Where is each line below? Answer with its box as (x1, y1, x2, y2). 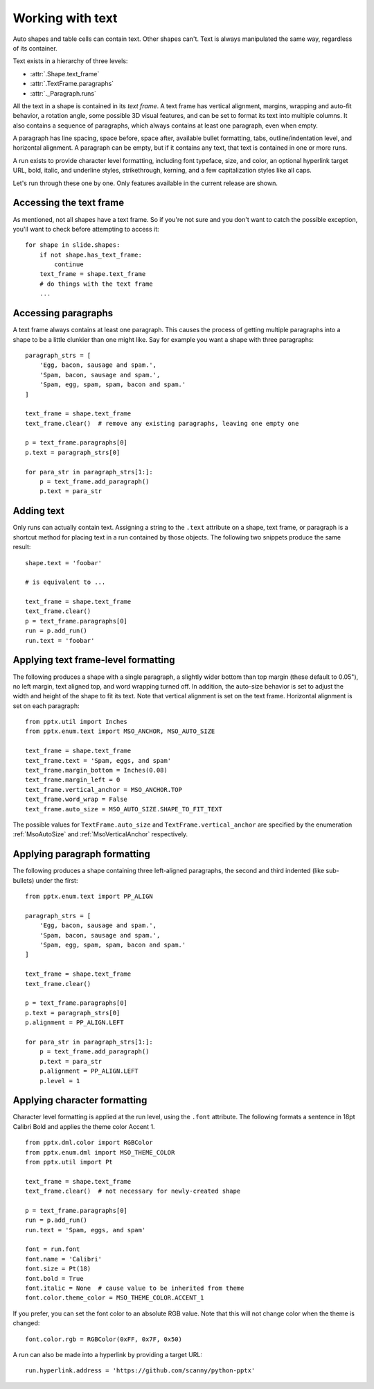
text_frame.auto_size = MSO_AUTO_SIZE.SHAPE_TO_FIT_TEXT (25, 805, 223, 813)
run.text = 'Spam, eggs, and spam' (25, 1226, 146, 1234)
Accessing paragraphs (12, 307, 114, 319)
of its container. (12, 44, 58, 52)
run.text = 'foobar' (25, 637, 95, 644)
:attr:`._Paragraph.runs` (30, 89, 97, 97)
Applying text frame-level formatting (12, 654, 175, 666)
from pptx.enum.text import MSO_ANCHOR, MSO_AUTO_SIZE (25, 727, 215, 735)
